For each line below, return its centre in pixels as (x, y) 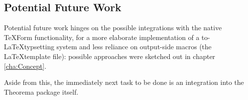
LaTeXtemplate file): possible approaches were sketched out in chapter (110, 56)
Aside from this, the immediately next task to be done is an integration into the (124, 82)
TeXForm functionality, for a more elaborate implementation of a (102, 37)
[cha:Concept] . (25, 66)
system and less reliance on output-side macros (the (134, 47)
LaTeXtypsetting (29, 47)
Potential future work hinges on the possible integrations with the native (113, 28)
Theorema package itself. (41, 91)
